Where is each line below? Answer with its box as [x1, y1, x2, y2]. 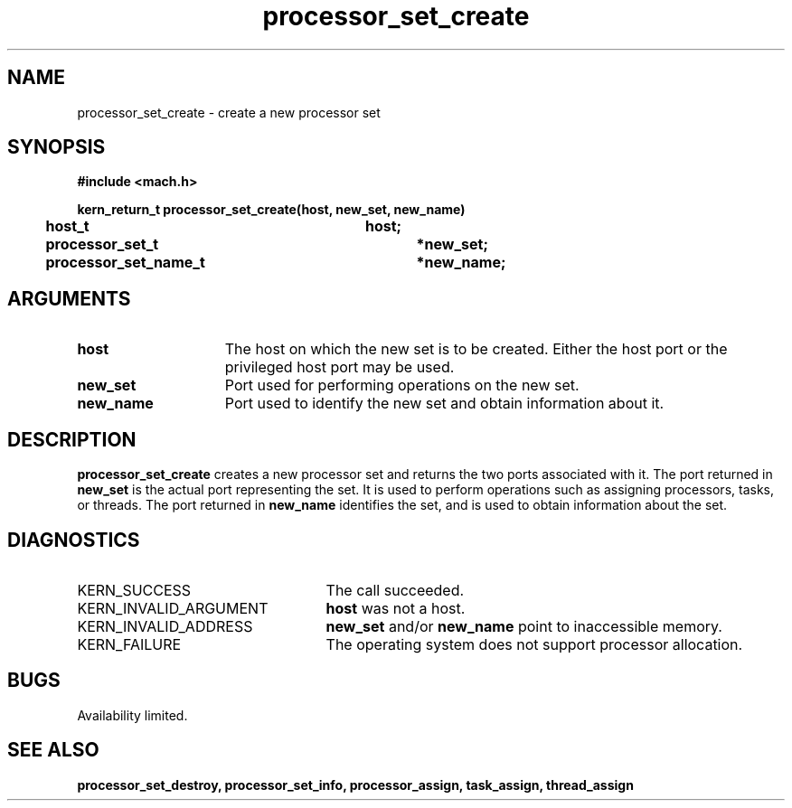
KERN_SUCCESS [77, 580, 192, 599]
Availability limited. [77, 707, 188, 723]
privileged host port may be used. [224, 358, 455, 377]
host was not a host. [325, 598, 466, 617]
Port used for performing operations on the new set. [224, 376, 580, 395]
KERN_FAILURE [77, 634, 182, 653]
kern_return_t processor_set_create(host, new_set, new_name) [77, 202, 466, 218]
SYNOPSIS [7, 136, 106, 159]
